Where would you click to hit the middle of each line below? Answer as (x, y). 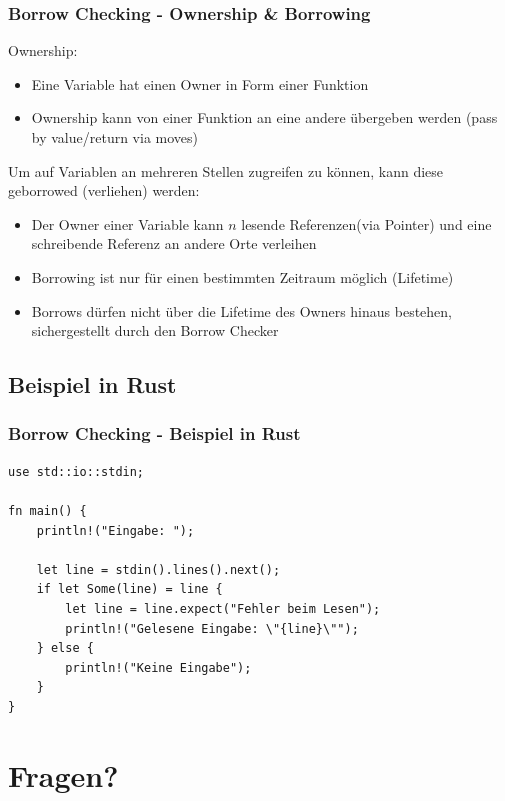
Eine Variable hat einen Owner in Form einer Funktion (200, 83)
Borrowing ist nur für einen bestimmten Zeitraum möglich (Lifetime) (242, 276)
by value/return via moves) (115, 137)
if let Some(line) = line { (129, 589)
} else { (65, 648)
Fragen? (63, 774)
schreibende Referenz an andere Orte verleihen (174, 243)
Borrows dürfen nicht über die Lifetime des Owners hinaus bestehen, (241, 310)
